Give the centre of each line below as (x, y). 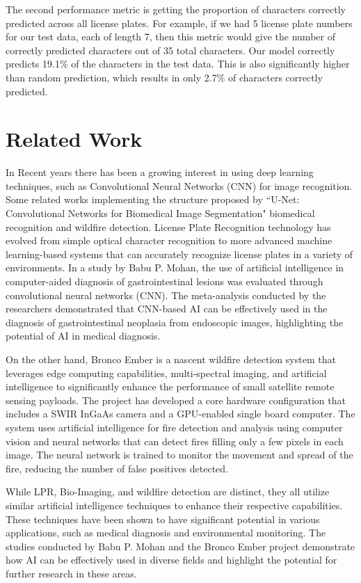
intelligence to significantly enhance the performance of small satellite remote (170, 386)
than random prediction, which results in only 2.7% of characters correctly (164, 77)
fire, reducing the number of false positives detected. (117, 468)
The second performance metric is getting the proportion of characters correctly (176, 9)
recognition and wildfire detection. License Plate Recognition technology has (168, 226)
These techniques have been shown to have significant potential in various (163, 519)
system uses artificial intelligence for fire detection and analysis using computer (174, 427)
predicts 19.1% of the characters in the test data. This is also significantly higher (178, 64)
